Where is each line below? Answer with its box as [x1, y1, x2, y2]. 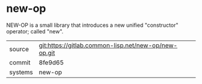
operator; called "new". [6, 27, 64, 35]
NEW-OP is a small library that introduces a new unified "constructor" [6, 21, 179, 29]
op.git [38, 48, 55, 57]
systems [9, 68, 33, 76]
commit [9, 58, 31, 67]
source [9, 45, 29, 53]
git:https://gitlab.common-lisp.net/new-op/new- [38, 41, 178, 49]
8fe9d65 [38, 58, 64, 67]
